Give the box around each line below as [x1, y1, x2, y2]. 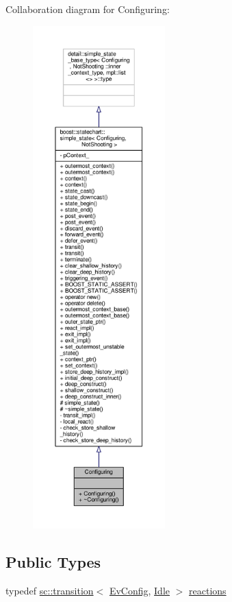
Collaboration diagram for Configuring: [5, 2, 170, 16]
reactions [189, 583, 227, 597]
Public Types [5, 551, 101, 572]
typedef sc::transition [5, 583, 94, 597]
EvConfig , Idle [109, 583, 170, 597]
